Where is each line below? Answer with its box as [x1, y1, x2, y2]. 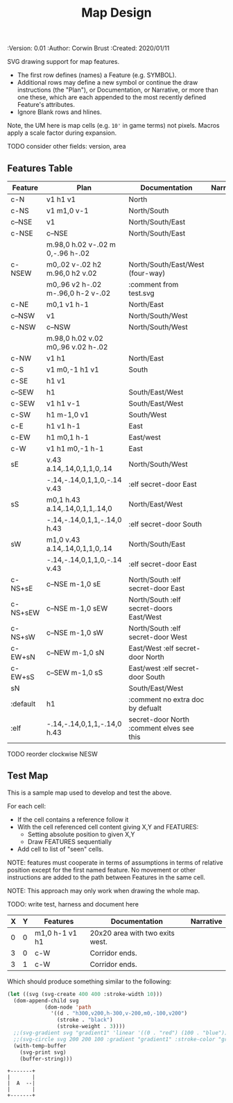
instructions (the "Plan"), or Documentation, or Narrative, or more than [17, 85, 218, 94]
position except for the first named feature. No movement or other [7, 865, 196, 874]
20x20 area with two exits [89, 928, 175, 938]
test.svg [128, 288, 155, 298]
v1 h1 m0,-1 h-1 [46, 444, 104, 453]
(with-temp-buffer [13, 1042, 67, 1050]
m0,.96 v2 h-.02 [46, 280, 102, 289]
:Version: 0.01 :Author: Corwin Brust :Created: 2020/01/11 [7, 44, 170, 53]
